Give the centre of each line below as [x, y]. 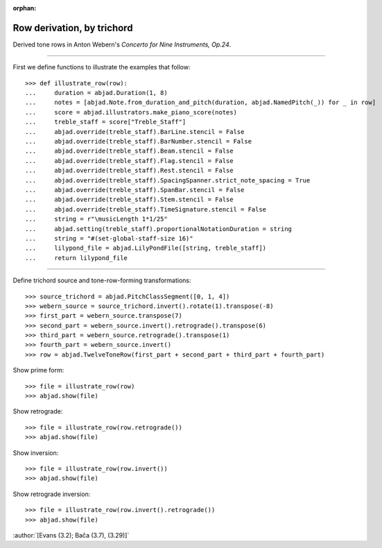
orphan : [25, 8]
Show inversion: [36, 453]
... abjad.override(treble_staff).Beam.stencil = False [129, 151]
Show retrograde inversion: [52, 494]
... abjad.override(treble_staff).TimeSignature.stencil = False [146, 209]
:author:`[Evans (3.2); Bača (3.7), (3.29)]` [71, 535]
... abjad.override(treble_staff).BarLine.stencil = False [135, 131]
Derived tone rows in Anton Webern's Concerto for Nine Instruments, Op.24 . [122, 44]
